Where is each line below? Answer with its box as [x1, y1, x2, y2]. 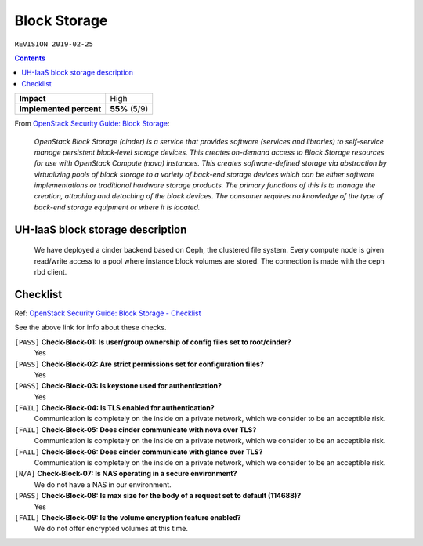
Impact [19, 93, 46, 104]
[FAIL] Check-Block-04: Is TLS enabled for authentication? [14, 403, 215, 413]
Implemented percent [19, 104, 102, 115]
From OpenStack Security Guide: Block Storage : [14, 118, 170, 129]
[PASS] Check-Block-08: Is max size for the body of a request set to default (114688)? [14, 491, 302, 500]
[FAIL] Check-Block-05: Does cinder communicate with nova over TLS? [14, 424, 257, 435]
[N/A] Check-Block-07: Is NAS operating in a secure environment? [14, 469, 237, 479]
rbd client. [34, 268, 67, 277]
